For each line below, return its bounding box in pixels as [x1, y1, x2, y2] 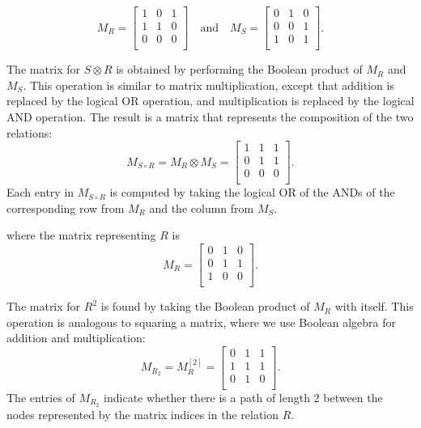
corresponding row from [6, 199, 125, 216]
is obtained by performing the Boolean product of [116, 61, 363, 78]
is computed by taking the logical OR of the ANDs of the [109, 184, 395, 201]
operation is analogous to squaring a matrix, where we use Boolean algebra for [6, 313, 397, 330]
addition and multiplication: [6, 329, 146, 346]
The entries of [6, 389, 75, 406]
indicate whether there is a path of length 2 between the [104, 389, 383, 406]
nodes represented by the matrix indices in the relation [6, 405, 279, 422]
